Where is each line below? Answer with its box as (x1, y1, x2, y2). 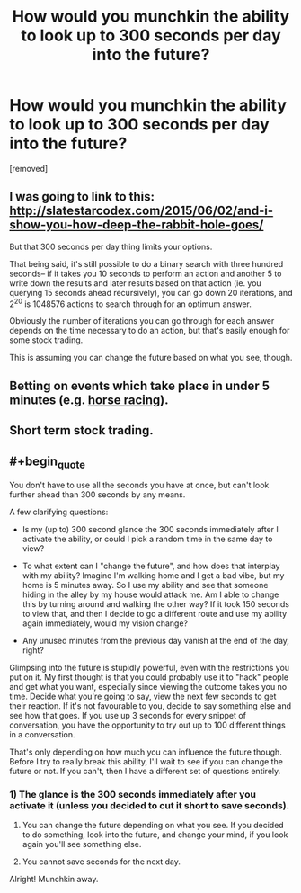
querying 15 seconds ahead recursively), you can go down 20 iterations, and (9, 287, 293, 298)
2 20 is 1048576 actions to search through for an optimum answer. (9, 297, 252, 309)
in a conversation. (9, 729, 75, 740)
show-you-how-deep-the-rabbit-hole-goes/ (9, 218, 264, 233)
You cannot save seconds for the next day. (22, 856, 181, 867)
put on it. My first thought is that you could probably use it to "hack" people (9, 672, 289, 683)
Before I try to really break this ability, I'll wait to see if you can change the (9, 756, 283, 767)
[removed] (9, 163, 49, 174)
